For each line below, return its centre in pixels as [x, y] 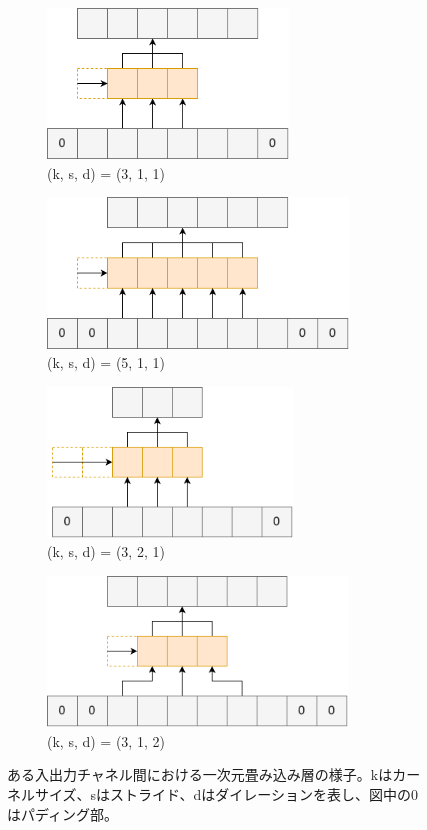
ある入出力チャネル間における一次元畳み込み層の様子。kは [200, 774]
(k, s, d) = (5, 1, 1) [106, 362]
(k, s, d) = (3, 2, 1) [106, 551]
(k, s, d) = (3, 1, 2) [106, 740]
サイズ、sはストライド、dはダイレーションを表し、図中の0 [226, 794]
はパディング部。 [63, 813]
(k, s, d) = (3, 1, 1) [106, 172]
